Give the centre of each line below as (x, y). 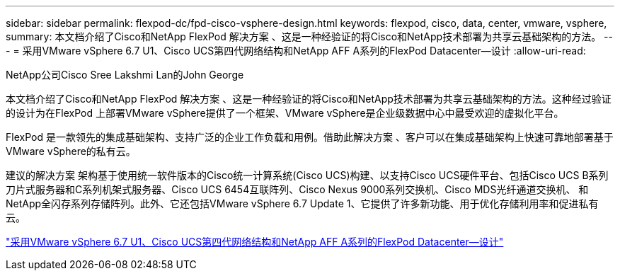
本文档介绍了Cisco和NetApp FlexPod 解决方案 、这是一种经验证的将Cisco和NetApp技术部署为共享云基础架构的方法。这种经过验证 (309, 99)
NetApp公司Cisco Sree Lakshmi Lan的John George (125, 75)
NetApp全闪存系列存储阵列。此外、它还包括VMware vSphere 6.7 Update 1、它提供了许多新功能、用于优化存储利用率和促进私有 (302, 203)
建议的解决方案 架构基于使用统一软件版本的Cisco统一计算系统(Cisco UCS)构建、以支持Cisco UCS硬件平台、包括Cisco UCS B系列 (307, 175)
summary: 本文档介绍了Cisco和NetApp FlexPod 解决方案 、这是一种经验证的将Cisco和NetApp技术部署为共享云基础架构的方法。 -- (309, 36)
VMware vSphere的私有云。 (71, 151)
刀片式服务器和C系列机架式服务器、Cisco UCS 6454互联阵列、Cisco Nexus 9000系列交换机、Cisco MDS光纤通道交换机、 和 (297, 189)
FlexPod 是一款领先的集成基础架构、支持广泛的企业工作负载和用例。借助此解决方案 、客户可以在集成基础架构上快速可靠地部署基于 (310, 137)
